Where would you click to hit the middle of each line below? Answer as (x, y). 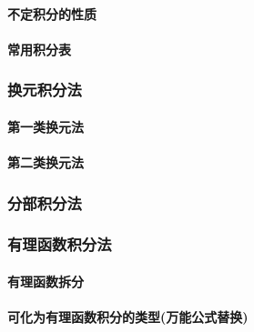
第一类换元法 (46, 126)
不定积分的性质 (52, 13)
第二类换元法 (46, 162)
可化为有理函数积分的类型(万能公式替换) (128, 317)
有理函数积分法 (60, 244)
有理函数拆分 (46, 281)
